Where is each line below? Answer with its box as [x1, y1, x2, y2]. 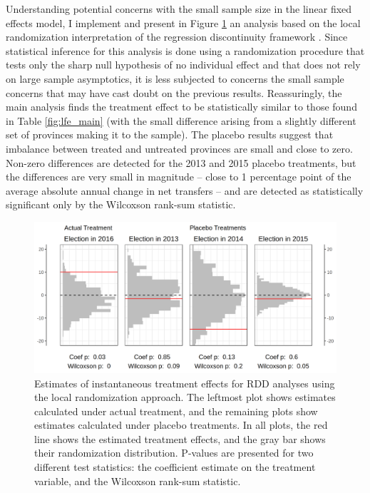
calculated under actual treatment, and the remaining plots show [34, 403, 318, 418]
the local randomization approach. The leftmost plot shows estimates [34, 390, 336, 405]
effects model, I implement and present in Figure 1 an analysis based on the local [6, 15, 361, 30]
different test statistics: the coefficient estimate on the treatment [34, 459, 316, 474]
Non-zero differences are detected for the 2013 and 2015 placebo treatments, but [6, 155, 356, 170]
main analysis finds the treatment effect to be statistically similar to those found [6, 99, 357, 114]
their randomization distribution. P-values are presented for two [34, 445, 314, 460]
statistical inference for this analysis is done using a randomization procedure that [6, 43, 365, 58]
